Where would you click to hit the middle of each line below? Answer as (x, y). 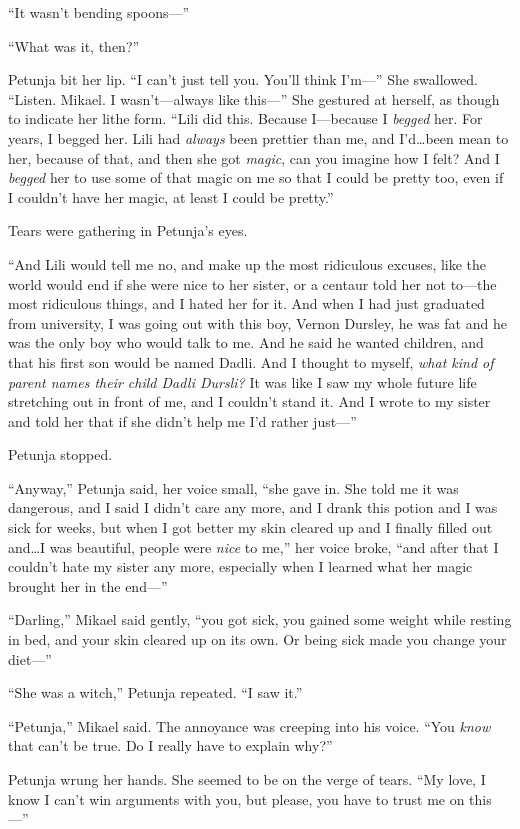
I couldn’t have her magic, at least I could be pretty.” (171, 196)
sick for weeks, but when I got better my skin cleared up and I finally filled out (250, 527)
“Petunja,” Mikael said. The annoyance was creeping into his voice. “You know (249, 725)
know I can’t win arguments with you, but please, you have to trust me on (236, 798)
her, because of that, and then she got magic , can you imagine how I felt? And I (254, 157)
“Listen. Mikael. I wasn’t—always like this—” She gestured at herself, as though (254, 98)
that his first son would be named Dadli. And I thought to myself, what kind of (251, 361)
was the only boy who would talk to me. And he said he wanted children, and (246, 342)
